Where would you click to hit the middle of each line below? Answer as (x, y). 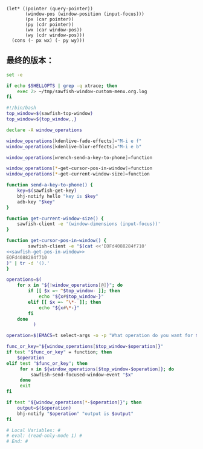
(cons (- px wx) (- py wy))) (48, 41)
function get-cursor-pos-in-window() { (56, 241)
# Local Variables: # (34, 430)
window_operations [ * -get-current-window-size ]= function (78, 174)
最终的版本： (30, 61)
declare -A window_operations (44, 130)
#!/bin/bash (21, 108)
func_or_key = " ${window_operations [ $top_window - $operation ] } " (85, 347)
